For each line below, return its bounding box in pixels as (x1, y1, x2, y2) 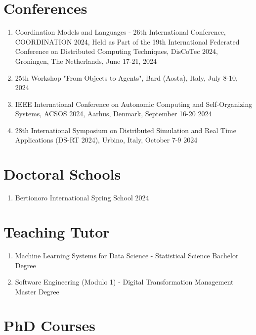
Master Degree (15, 286, 59, 296)
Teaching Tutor (3, 221, 110, 241)
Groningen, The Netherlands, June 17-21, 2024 (15, 55, 157, 66)
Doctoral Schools (3, 164, 121, 184)
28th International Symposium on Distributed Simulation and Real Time (15, 125, 236, 135)
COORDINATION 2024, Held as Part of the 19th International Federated (15, 36, 240, 47)
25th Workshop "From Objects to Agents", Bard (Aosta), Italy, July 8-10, (15, 72, 238, 83)
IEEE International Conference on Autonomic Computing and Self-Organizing (15, 98, 253, 109)
